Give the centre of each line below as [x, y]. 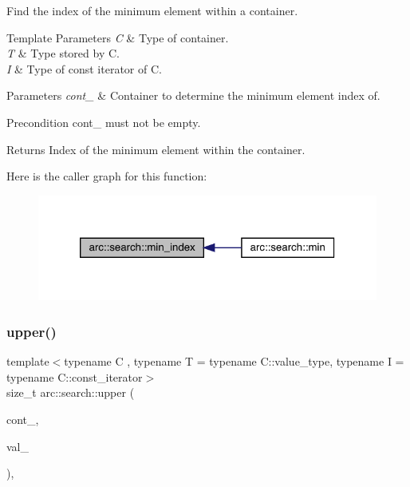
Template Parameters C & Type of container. [118, 37]
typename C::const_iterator [75, 376]
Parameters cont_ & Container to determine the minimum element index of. [193, 95]
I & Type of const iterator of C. [84, 68]
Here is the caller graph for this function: [107, 176]
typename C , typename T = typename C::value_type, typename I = [234, 361]
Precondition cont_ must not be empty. [104, 122]
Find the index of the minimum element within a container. [152, 10]
